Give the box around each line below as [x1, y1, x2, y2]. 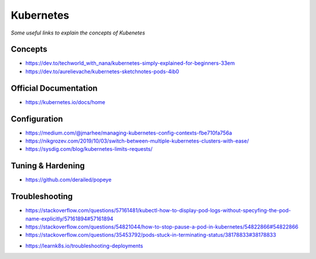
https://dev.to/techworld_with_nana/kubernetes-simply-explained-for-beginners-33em [25, 60, 235, 67]
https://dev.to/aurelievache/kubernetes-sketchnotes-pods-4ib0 [25, 68, 180, 75]
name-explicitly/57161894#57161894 [25, 215, 114, 222]
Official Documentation [11, 83, 98, 93]
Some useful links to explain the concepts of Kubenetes [11, 29, 146, 36]
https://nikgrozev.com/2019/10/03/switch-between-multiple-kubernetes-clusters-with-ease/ [25, 137, 249, 144]
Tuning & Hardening [11, 161, 85, 171]
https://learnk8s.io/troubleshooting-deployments [25, 242, 143, 249]
